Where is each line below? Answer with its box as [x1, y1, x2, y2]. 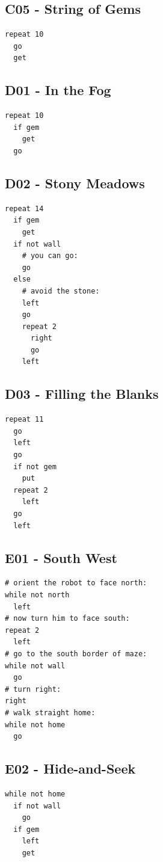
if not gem [13, 462, 57, 471]
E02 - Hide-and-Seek [5, 759, 136, 778]
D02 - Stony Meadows [5, 173, 145, 192]
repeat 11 [5, 415, 44, 424]
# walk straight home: [5, 708, 96, 717]
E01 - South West [5, 548, 117, 567]
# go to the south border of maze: [5, 649, 147, 658]
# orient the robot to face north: [5, 579, 147, 588]
